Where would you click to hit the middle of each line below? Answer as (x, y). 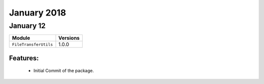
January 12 (27, 26)
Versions (69, 38)
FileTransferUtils (33, 44)
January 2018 (37, 13)
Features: (24, 58)
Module (21, 38)
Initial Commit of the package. (64, 71)
